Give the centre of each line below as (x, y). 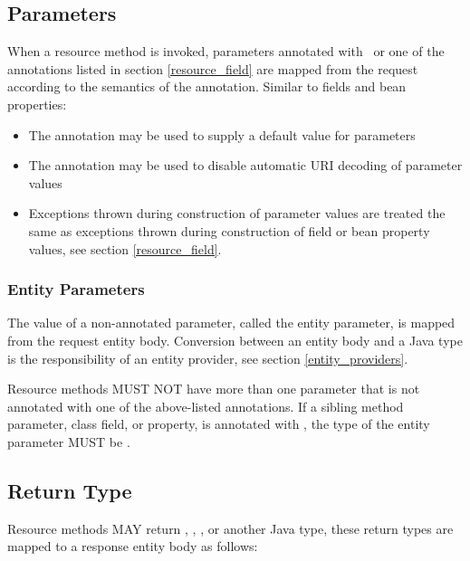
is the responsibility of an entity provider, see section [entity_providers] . (208, 358)
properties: (37, 104)
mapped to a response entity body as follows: (133, 546)
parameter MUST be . (69, 441)
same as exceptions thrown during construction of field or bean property (229, 230)
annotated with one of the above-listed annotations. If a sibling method (206, 406)
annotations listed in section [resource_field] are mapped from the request (213, 68)
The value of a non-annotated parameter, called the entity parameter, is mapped (231, 323)
